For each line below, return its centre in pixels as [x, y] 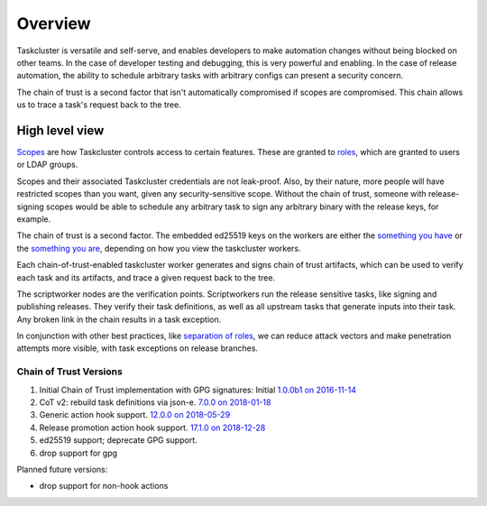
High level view [60, 130]
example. [34, 219]
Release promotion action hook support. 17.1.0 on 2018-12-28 [152, 428]
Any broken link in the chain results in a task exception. [119, 319]
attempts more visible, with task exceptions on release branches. [138, 348]
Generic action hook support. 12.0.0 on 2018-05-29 [135, 415]
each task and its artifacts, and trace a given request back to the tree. [146, 277]
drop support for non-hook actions [104, 486]
